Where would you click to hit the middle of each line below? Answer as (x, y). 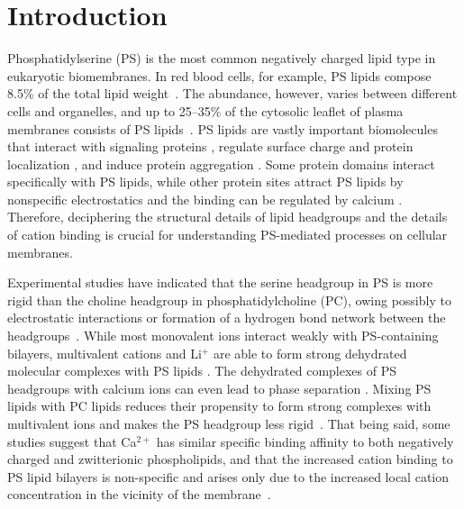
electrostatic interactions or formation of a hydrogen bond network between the (227, 318)
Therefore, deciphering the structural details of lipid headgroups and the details (227, 217)
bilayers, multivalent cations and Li (105, 353)
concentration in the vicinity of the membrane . (139, 494)
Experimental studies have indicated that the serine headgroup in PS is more (220, 282)
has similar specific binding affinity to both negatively (305, 441)
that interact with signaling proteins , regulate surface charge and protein (210, 146)
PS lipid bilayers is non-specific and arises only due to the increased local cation (228, 476)
